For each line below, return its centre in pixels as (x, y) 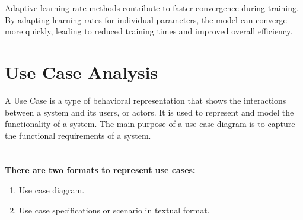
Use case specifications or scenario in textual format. (114, 210)
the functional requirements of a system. (78, 135)
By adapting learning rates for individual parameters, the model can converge (146, 19)
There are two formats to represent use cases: (100, 170)
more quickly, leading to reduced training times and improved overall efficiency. (149, 31)
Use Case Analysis (82, 71)
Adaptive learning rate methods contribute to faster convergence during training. (152, 8)
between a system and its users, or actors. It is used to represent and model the (149, 112)
